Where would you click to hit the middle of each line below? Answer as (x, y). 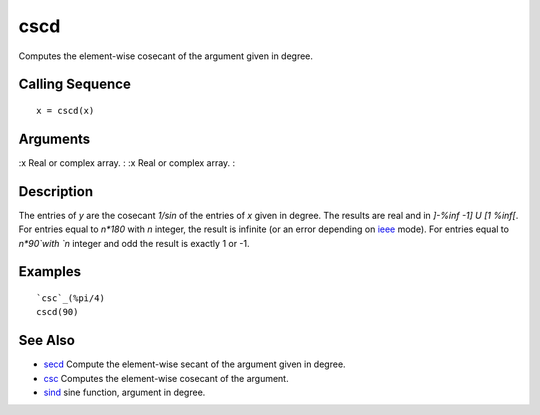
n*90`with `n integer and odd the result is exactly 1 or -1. (134, 243)
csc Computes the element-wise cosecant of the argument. (166, 378)
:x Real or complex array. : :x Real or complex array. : (127, 162)
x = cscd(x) (65, 110)
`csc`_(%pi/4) (70, 298)
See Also (46, 340)
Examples (50, 271)
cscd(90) (57, 312)
